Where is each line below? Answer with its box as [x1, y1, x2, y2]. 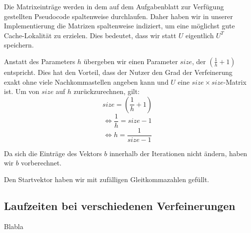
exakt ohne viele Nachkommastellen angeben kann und [4, 76, 169, 87]
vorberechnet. [21, 158, 62, 168]
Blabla [4, 221, 24, 231]
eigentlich [185, 30, 214, 40]
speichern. [4, 40, 34, 50]
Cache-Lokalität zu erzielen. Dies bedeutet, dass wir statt [4, 30, 176, 40]
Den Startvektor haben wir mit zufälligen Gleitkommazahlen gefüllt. [4, 174, 209, 185]
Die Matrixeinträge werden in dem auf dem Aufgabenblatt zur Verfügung [4, 1, 224, 11]
